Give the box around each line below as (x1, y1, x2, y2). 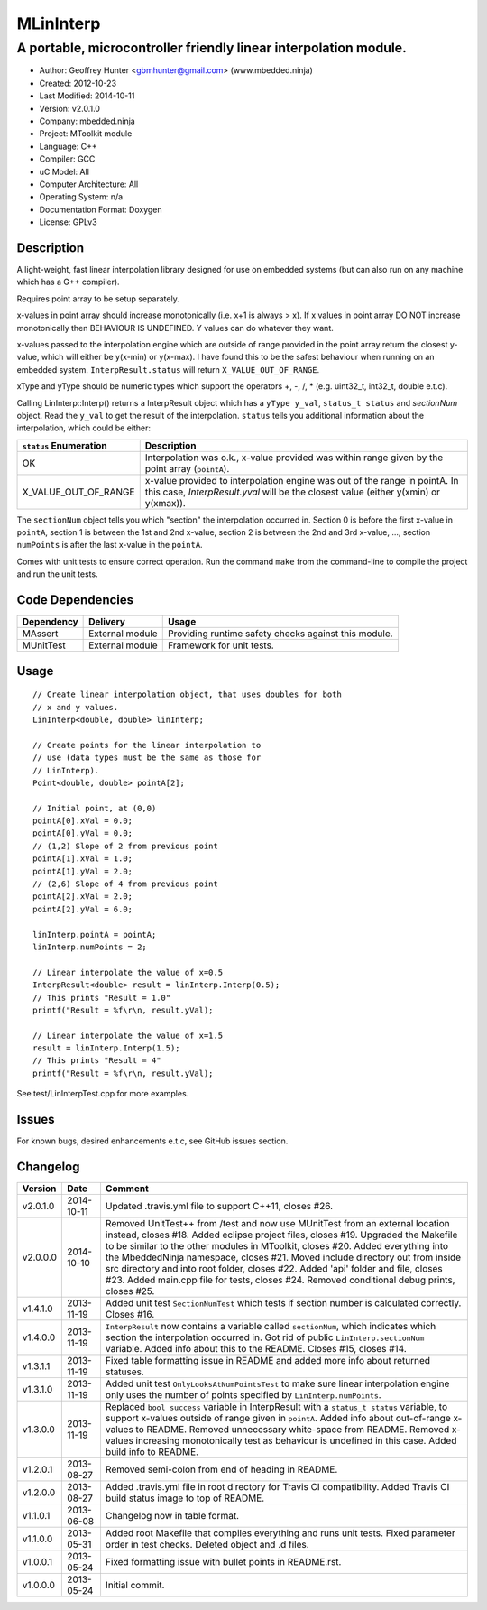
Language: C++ (39, 141, 98, 152)
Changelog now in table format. (105, 1510, 239, 1522)
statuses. (105, 1365, 144, 1378)
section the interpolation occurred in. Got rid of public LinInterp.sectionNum (105, 1331, 425, 1344)
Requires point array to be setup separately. (16, 293, 179, 304)
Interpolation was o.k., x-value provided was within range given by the (144, 451, 444, 464)
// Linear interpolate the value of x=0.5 (32, 967, 224, 977)
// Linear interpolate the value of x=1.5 (32, 1030, 224, 1041)
